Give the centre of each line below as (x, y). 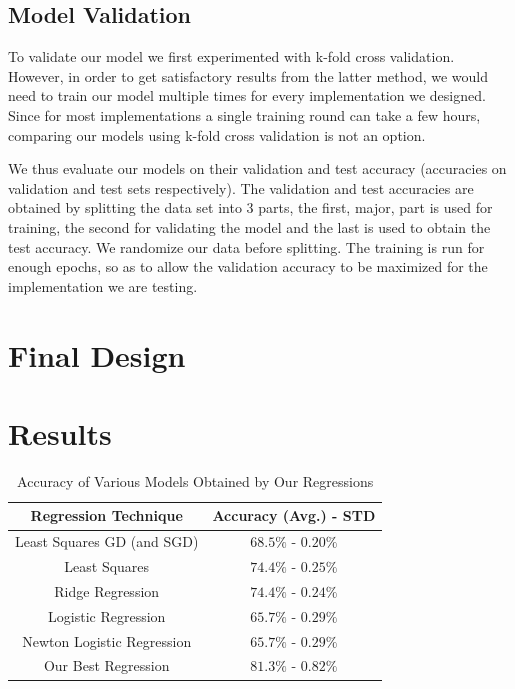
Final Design (97, 354)
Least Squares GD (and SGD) (107, 541)
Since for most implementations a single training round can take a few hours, (244, 114)
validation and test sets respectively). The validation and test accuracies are (241, 187)
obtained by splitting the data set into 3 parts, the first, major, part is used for (250, 207)
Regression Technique (106, 515)
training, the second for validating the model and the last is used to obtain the (249, 226)
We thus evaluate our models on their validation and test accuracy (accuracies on (257, 168)
